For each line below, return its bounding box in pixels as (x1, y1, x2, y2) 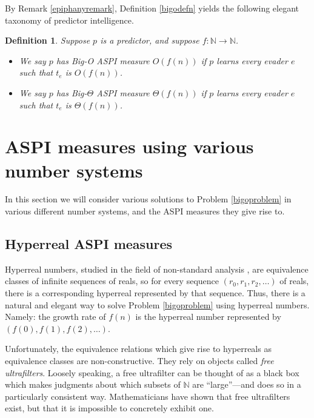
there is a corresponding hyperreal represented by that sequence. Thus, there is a (5, 287, 306, 299)
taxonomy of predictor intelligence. (5, 13, 134, 26)
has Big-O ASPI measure (56, 54, 150, 67)
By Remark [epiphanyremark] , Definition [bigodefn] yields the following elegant (5, 2, 299, 14)
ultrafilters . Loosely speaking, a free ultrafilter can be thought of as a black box (5, 366, 299, 379)
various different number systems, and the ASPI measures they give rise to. (5, 205, 285, 217)
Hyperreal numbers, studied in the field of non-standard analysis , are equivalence (5, 262, 309, 275)
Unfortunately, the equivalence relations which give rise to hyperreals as (5, 342, 272, 355)
